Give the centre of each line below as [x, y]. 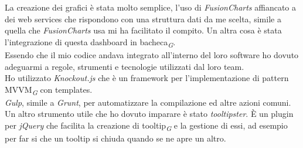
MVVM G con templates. [49, 90]
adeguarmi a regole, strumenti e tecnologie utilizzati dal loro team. [125, 66]
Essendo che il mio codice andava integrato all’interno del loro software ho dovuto [152, 54]
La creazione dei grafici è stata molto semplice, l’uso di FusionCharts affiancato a [151, 7]
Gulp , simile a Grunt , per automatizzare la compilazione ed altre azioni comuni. [148, 102]
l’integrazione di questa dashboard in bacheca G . [90, 42]
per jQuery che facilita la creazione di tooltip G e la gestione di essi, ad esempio [146, 126]
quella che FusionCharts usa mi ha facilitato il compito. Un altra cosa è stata [143, 30]
